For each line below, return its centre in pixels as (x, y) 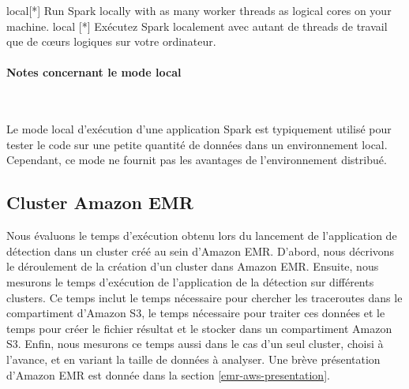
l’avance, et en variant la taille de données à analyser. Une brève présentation (193, 359)
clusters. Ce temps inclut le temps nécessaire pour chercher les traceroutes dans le (204, 297)
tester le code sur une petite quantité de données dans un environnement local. (197, 144)
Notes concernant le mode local (94, 72)
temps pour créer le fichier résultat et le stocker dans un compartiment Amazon (199, 328)
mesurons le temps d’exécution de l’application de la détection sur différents (190, 281)
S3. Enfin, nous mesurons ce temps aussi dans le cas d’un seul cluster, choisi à (195, 344)
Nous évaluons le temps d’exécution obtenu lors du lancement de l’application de (202, 236)
